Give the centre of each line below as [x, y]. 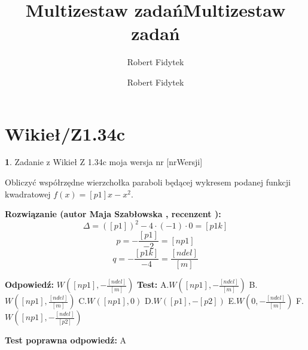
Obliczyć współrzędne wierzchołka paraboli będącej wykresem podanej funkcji [148, 182]
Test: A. [153, 284]
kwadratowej [28, 194]
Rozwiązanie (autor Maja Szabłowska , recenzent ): [113, 214]
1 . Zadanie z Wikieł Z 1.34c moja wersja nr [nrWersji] [104, 162]
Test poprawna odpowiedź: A [66, 340]
